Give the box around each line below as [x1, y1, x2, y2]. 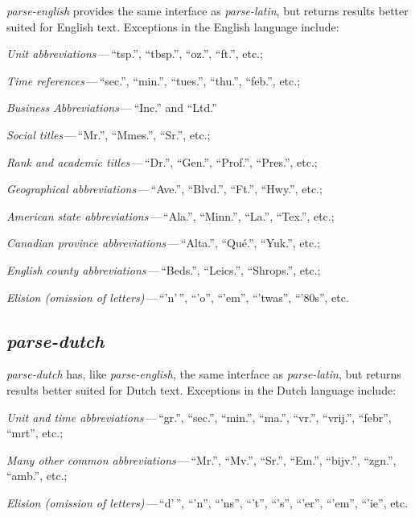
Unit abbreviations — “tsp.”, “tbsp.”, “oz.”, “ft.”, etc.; [6, 45, 263, 62]
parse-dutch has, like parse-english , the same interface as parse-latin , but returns [6, 366, 401, 383]
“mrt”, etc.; [6, 424, 64, 441]
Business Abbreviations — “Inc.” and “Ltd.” [6, 99, 217, 116]
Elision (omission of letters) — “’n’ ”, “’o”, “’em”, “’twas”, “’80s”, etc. [6, 288, 349, 305]
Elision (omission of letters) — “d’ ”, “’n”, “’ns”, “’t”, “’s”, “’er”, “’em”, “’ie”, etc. [6, 494, 409, 511]
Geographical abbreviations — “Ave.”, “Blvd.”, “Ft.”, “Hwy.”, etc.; [6, 180, 323, 197]
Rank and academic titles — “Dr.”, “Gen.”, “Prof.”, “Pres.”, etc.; [6, 153, 318, 170]
